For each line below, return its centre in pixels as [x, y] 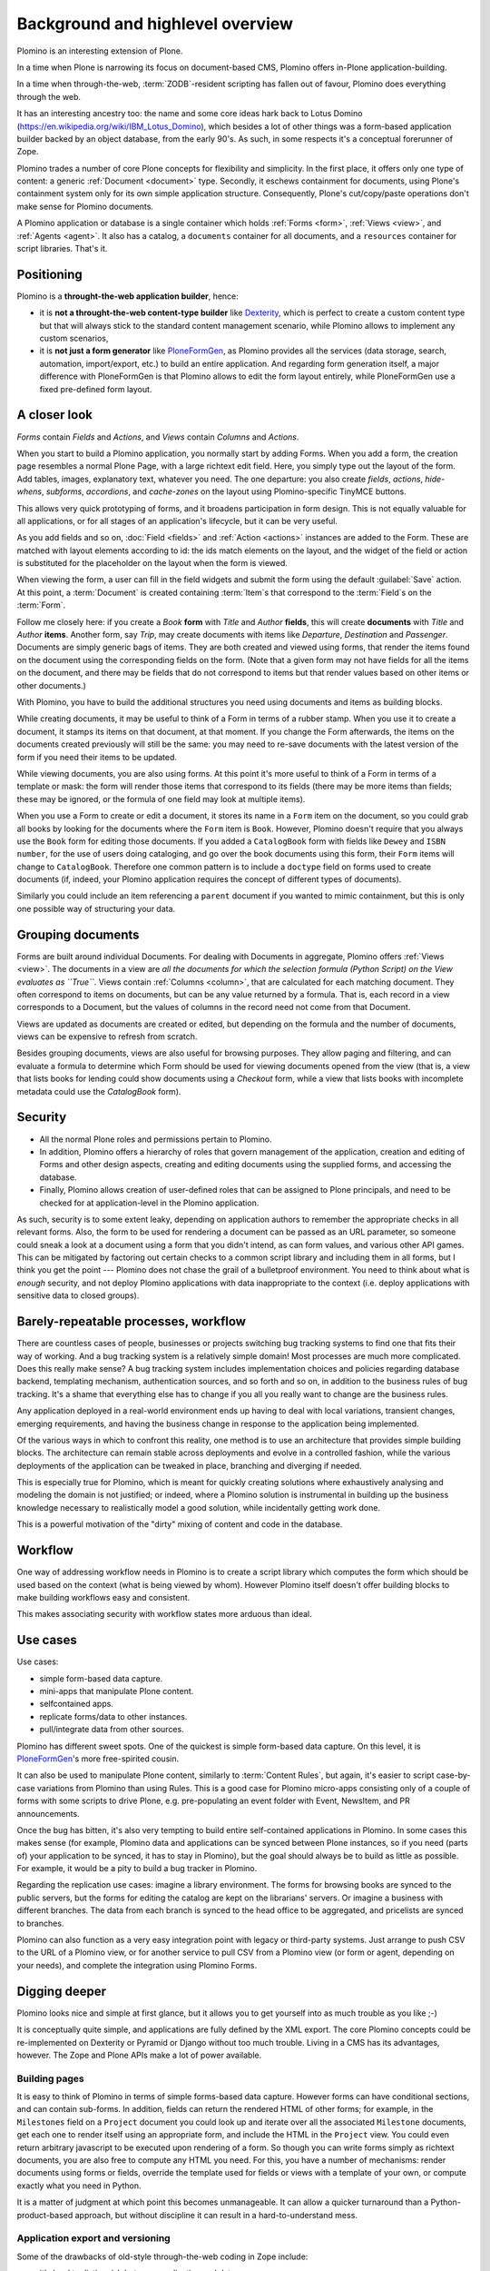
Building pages [51, 2078]
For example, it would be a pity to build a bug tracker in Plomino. [137, 1869]
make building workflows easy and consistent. [103, 1597]
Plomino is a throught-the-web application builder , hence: [128, 296]
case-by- [453, 1775]
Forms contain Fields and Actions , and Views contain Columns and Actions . [158, 437]
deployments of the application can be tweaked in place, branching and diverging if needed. [189, 1465]
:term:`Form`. [41, 605]
